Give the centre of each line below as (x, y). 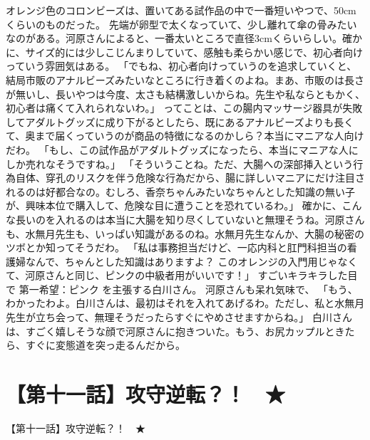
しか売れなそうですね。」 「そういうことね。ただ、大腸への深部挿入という (180, 163)
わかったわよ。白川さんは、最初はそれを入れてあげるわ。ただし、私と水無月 (185, 303)
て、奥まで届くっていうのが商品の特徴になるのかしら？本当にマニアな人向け (185, 136)
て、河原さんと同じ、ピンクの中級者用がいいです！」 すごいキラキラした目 (182, 275)
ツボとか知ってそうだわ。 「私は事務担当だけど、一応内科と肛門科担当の (176, 247)
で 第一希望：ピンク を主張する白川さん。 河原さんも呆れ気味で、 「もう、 (182, 289)
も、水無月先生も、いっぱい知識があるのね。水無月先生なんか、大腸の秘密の (185, 233)
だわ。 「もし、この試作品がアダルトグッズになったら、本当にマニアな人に (182, 149)
